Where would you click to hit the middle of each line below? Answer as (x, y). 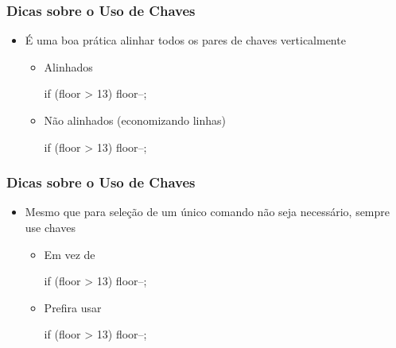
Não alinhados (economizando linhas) (135, 120)
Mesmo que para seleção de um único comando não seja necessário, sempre (208, 212)
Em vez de (70, 254)
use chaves (50, 227)
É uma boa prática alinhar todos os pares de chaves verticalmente (185, 40)
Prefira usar (73, 307)
